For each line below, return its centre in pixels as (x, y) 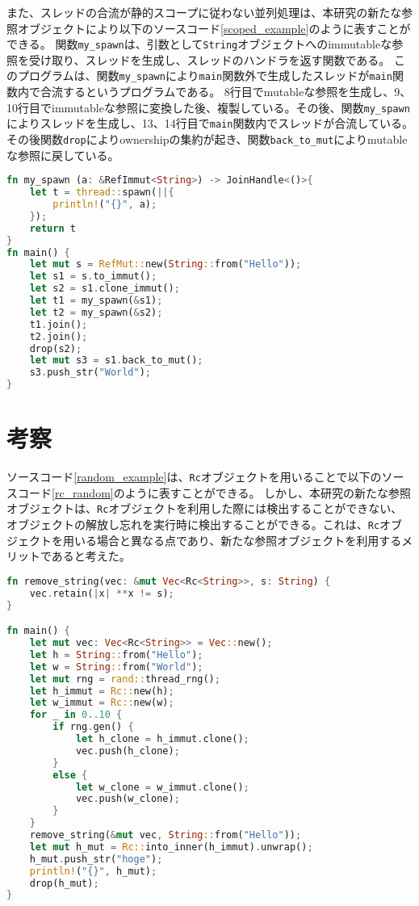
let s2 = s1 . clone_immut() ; (105, 289)
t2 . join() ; (59, 336)
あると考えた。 (91, 556)
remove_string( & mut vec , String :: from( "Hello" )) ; (166, 835)
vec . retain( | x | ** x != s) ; (102, 593)
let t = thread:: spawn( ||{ (102, 193)
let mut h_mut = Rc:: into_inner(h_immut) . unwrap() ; (171, 847)
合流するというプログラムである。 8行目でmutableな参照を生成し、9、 (226, 92)
